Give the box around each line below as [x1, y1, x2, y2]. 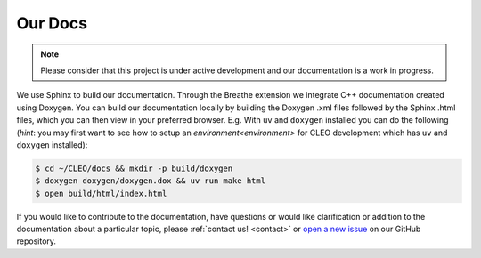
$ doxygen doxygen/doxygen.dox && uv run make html [35, 176, 266, 186]
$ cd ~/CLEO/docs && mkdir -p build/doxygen [35, 163, 233, 173]
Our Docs [16, 13, 88, 33]
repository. [16, 236, 57, 246]
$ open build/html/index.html [35, 188, 167, 198]
